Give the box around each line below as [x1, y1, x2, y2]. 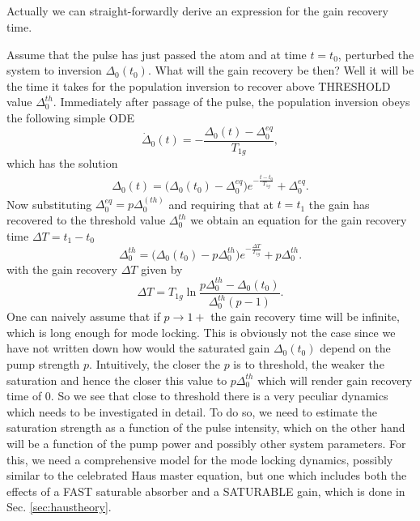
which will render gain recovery [257, 371, 413, 388]
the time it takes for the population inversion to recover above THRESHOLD [6, 77, 391, 94]
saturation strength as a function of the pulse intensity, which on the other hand [6, 419, 405, 436]
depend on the [320, 340, 391, 357]
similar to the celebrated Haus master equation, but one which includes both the [6, 467, 407, 484]
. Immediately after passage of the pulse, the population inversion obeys [53, 93, 410, 110]
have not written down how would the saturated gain [6, 340, 270, 357]
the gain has [308, 195, 370, 212]
